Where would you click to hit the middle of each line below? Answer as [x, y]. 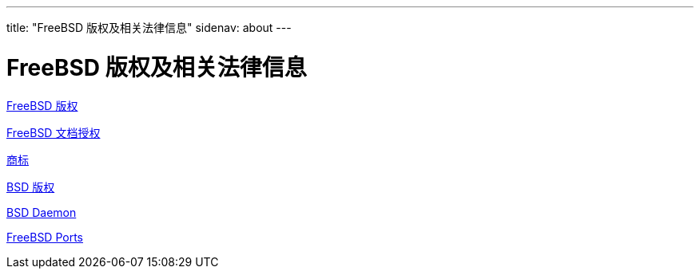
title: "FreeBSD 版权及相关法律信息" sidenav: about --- [149, 27]
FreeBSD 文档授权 [54, 132]
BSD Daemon [42, 212]
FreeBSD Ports [45, 237]
